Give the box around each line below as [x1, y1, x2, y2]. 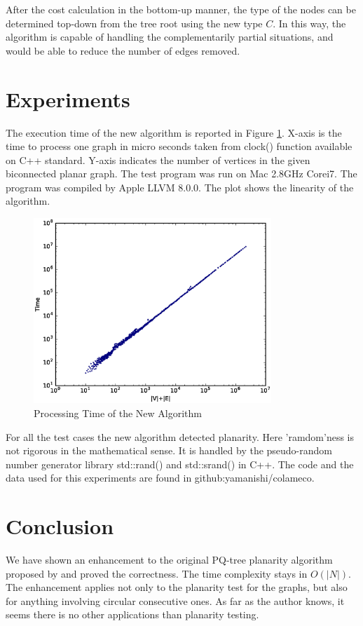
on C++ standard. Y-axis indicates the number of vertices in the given [6, 152, 310, 167]
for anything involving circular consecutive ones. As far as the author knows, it [6, 593, 345, 608]
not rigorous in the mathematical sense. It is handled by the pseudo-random [6, 443, 333, 458]
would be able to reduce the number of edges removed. [6, 43, 240, 57]
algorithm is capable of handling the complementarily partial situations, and [6, 29, 334, 44]
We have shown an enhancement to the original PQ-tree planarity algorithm [6, 552, 333, 567]
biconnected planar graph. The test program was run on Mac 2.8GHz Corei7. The [6, 166, 357, 181]
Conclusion [6, 512, 114, 540]
